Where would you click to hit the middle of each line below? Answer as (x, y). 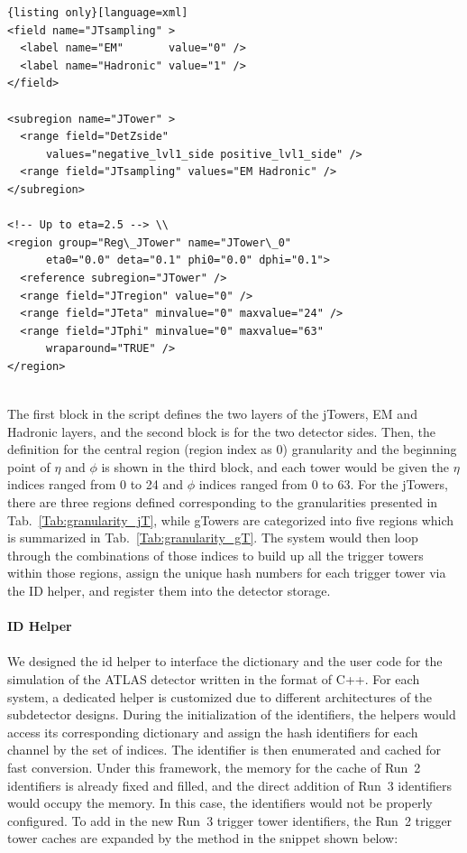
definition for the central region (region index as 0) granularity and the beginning (232, 449)
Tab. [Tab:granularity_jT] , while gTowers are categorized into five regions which (231, 519)
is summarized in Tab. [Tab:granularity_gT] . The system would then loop (213, 538)
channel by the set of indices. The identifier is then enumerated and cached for (224, 750)
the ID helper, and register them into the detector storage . (169, 590)
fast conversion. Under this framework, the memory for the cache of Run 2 (214, 767)
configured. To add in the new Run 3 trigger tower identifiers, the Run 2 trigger (230, 820)
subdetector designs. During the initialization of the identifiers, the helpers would (232, 714)
